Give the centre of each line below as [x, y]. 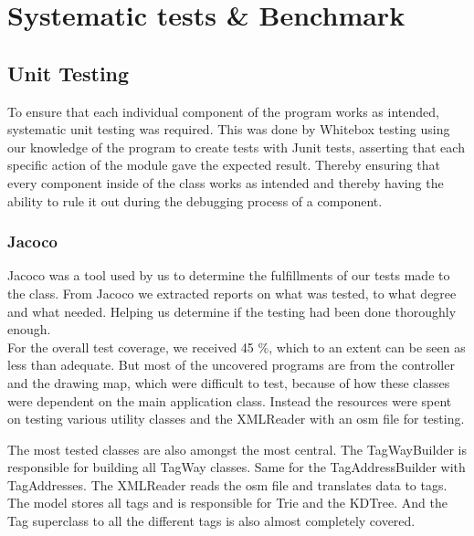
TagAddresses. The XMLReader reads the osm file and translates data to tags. [227, 484]
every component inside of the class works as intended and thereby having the [226, 182]
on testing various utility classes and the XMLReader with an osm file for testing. [236, 419]
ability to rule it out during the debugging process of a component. [195, 200]
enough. [29, 329]
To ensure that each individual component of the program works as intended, [223, 111]
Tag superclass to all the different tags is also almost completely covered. [211, 521]
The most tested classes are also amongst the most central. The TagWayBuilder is [237, 449]
